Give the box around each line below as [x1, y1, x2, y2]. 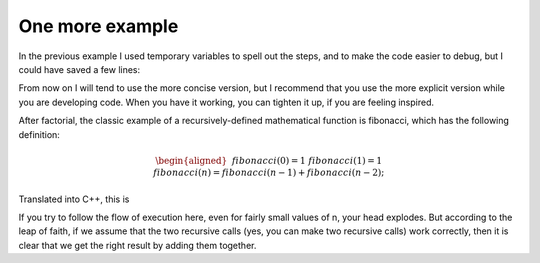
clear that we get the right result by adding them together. [18, 239, 257, 251]
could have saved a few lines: [18, 63, 141, 75]
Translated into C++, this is [18, 193, 130, 205]
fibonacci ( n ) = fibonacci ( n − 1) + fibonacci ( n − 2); [153, 167, 385, 179]
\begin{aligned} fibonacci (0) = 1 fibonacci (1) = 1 [155, 155, 383, 166]
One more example [18, 15, 179, 37]
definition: [18, 128, 60, 140]
